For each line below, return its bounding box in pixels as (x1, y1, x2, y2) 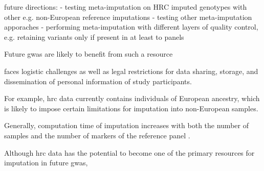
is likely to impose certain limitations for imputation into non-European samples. (4, 103, 258, 113)
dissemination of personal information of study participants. (4, 76, 192, 86)
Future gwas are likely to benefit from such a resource (4, 48, 173, 59)
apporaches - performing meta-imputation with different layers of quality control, (4, 21, 258, 32)
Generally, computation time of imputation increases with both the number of (4, 120, 249, 131)
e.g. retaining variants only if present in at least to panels (4, 31, 184, 42)
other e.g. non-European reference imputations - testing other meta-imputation (4, 11, 252, 22)
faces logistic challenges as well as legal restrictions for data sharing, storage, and (4, 65, 258, 76)
